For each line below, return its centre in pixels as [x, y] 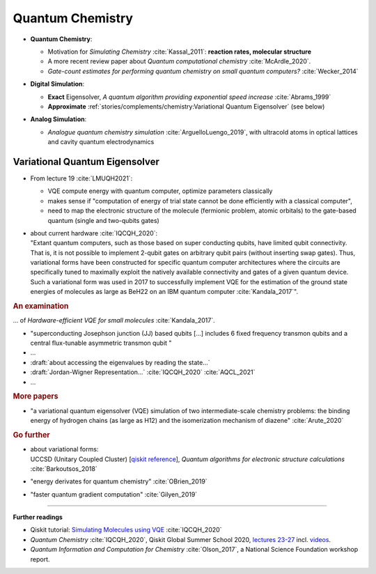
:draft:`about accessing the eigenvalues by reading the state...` [120, 362]
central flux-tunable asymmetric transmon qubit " [101, 343]
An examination [41, 307]
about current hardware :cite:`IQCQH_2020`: [94, 233]
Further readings [38, 517]
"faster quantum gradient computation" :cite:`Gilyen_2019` [114, 494]
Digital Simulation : [57, 84]
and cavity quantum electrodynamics [101, 142]
